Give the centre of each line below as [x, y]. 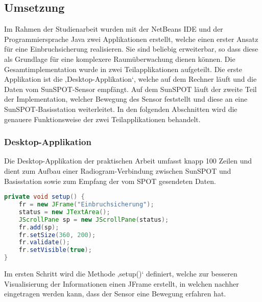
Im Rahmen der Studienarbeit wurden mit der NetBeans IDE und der [114, 29]
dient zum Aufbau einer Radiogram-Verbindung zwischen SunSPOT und [118, 170]
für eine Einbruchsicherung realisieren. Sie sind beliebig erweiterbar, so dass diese [131, 49]
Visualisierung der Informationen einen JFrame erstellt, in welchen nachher [122, 283]
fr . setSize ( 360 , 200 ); [57, 235]
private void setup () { [44, 197]
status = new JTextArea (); [64, 212]
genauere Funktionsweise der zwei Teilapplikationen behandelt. [102, 119]
